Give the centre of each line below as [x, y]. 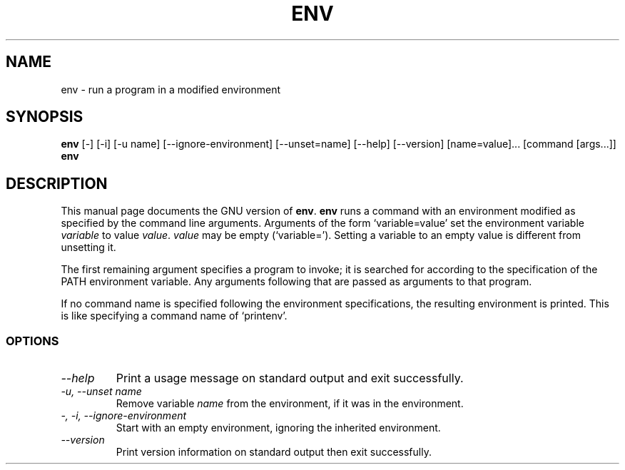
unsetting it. [88, 247]
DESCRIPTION [57, 183]
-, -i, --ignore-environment [124, 416]
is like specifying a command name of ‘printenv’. [174, 316]
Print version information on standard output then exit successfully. [274, 452]
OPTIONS [32, 341]
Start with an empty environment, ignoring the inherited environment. [278, 428]
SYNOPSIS [45, 117]
